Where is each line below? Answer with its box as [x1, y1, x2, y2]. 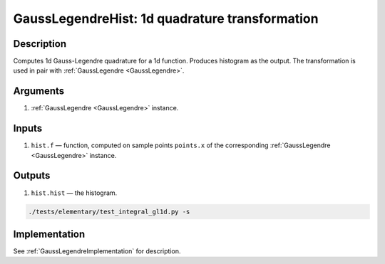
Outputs [13, 169, 51, 181]
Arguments [13, 85, 65, 97]
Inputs [13, 122, 43, 134]
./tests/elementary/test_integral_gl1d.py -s [28, 207, 190, 216]
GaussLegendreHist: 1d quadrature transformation [13, 11, 319, 26]
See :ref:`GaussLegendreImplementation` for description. [13, 247, 181, 255]
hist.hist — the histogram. [31, 189, 118, 197]
